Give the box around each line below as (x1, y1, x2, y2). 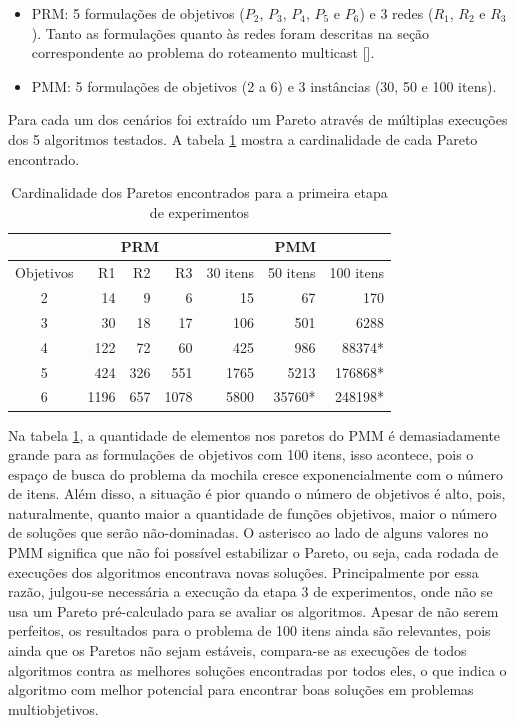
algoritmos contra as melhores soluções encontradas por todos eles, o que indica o (8, 659, 507, 680)
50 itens (267, 262, 316, 283)
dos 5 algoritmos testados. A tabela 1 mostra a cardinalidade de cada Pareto (8, 128, 478, 149)
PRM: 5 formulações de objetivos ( (31, 3, 245, 23)
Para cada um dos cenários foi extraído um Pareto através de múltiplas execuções (8, 109, 508, 130)
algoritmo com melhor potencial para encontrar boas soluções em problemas (8, 679, 474, 700)
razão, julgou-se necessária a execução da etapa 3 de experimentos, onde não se (8, 581, 493, 602)
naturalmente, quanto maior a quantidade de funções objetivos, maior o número (8, 502, 497, 523)
